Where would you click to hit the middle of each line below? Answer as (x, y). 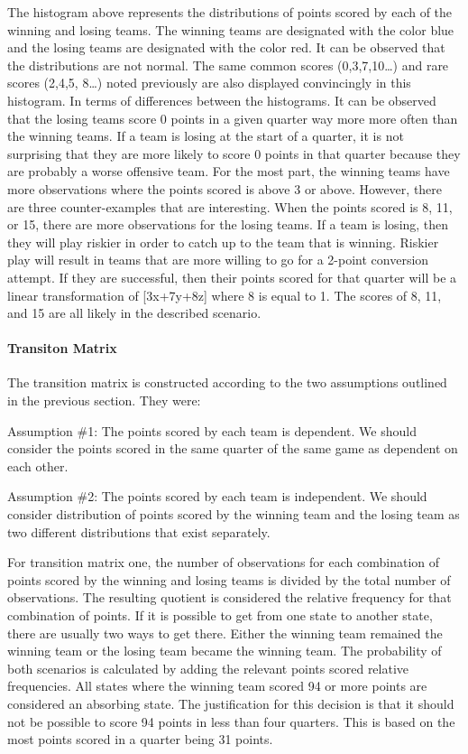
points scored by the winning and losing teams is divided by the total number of (229, 579)
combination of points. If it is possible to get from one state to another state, (220, 615)
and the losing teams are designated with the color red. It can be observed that (226, 47)
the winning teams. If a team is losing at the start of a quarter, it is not (206, 136)
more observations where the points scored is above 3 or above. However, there (225, 188)
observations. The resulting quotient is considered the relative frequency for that (229, 597)
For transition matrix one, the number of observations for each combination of (224, 562)
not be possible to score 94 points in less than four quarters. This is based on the (231, 721)
